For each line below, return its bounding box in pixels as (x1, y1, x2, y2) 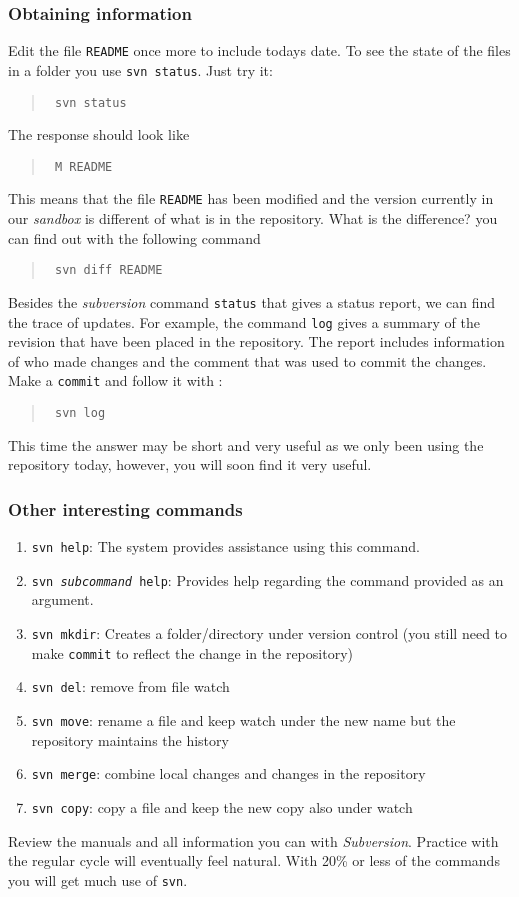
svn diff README (54, 263, 163, 278)
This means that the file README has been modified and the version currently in (8, 188, 494, 209)
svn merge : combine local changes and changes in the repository (31, 763, 426, 784)
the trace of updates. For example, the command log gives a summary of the (8, 311, 480, 332)
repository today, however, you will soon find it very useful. (8, 454, 372, 475)
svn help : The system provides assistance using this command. (31, 536, 420, 557)
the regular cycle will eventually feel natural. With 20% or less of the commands (8, 850, 500, 871)
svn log (54, 406, 106, 421)
